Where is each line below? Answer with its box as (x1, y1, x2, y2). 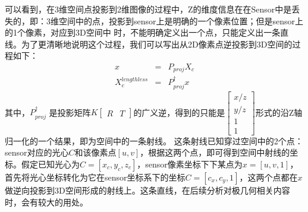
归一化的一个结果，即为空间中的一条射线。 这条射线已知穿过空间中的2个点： (5, 134, 303, 147)
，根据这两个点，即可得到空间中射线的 (140, 146, 290, 159)
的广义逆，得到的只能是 (133, 106, 225, 118)
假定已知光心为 (21, 158, 80, 170)
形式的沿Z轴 (255, 106, 303, 118)
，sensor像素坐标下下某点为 (137, 158, 243, 170)
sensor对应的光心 (5, 146, 69, 159)
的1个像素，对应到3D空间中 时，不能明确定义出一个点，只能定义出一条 (5, 26, 281, 39)
